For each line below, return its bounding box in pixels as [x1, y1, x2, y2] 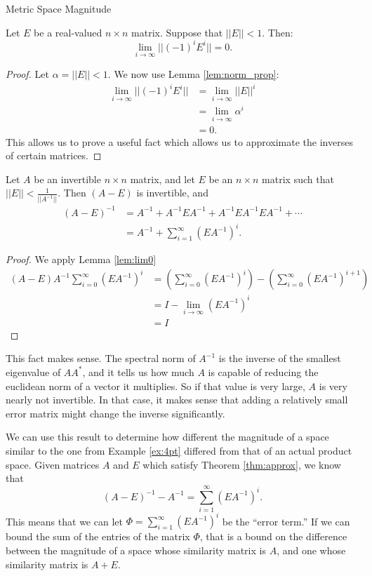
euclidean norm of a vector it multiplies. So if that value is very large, [6, 378, 305, 393]
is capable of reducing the [208, 364, 319, 379]
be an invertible [34, 171, 101, 186]
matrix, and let [130, 171, 195, 186]
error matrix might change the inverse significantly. [6, 406, 225, 420]
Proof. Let [6, 66, 49, 81]
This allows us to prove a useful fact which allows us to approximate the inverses [6, 134, 353, 149]
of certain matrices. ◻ [6, 148, 102, 163]
